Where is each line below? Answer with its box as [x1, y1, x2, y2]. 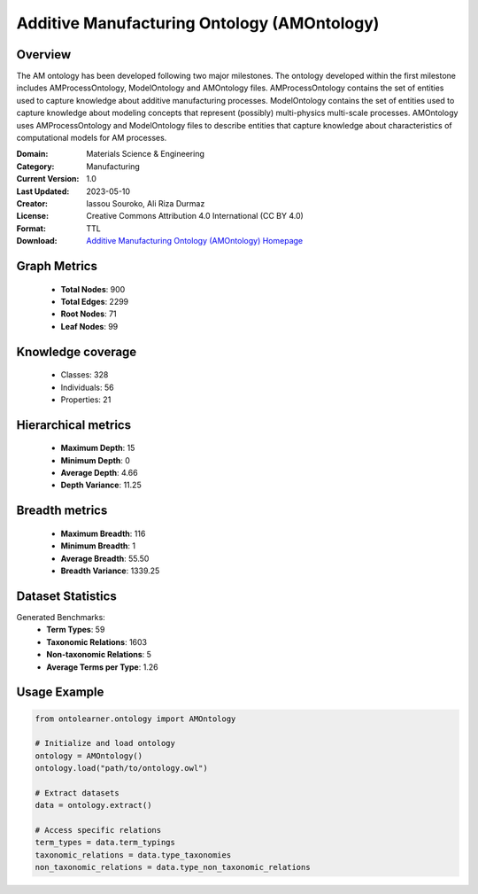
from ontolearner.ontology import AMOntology [35, 713, 236, 724]
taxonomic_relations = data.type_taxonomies [35, 850, 232, 859]
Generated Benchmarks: [16, 611, 105, 622]
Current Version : [16, 174, 80, 184]
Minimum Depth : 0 [60, 455, 130, 465]
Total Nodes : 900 [60, 284, 126, 294]
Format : [16, 222, 46, 234]
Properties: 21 [60, 394, 112, 405]
